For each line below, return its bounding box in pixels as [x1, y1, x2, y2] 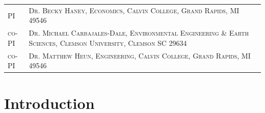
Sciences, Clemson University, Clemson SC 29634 [29, 37, 187, 48]
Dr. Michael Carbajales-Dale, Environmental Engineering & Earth [29, 27, 249, 38]
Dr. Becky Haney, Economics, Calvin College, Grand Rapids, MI [29, 5, 240, 15]
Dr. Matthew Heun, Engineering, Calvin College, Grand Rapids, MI [29, 50, 251, 61]
